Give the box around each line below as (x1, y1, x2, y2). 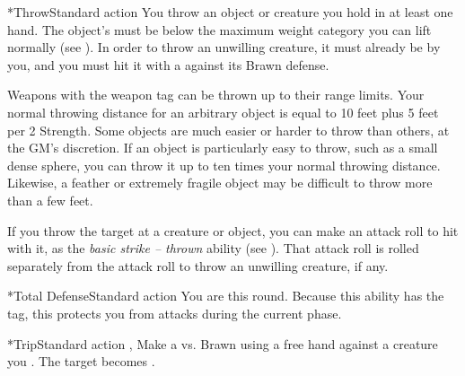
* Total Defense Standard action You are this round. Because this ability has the (7, 286, 444, 305)
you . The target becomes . (7, 352, 155, 371)
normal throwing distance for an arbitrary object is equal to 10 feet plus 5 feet (7, 102, 439, 121)
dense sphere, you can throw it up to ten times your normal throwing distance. (7, 155, 441, 174)
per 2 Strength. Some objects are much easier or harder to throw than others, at (7, 120, 450, 139)
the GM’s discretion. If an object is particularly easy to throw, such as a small (7, 138, 438, 157)
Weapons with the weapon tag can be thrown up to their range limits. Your (7, 85, 425, 104)
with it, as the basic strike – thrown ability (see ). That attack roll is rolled (7, 239, 419, 258)
